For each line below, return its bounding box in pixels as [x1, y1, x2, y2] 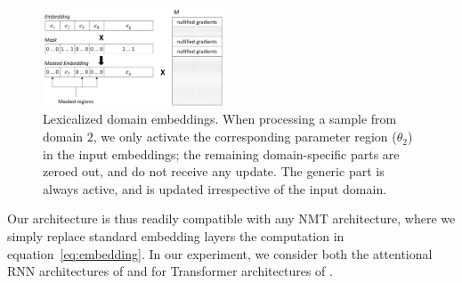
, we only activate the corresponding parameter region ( [93, 127, 397, 146]
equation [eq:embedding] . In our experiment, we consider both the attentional [7, 244, 433, 263]
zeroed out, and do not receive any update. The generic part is [43, 162, 385, 181]
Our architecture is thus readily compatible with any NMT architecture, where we [7, 209, 456, 228]
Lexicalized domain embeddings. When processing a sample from [43, 109, 397, 128]
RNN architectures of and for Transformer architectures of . [7, 262, 333, 280]
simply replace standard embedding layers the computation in [7, 227, 344, 246]
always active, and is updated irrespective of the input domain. [43, 179, 387, 198]
